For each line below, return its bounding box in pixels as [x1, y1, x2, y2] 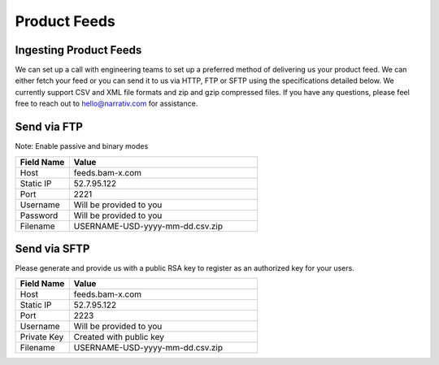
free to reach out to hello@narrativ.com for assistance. [15, 98, 198, 109]
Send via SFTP [15, 241, 90, 255]
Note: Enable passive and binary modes [15, 141, 149, 151]
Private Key [20, 332, 64, 343]
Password [20, 210, 59, 221]
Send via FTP [15, 120, 83, 134]
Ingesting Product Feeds [15, 43, 142, 57]
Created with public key [73, 332, 164, 343]
